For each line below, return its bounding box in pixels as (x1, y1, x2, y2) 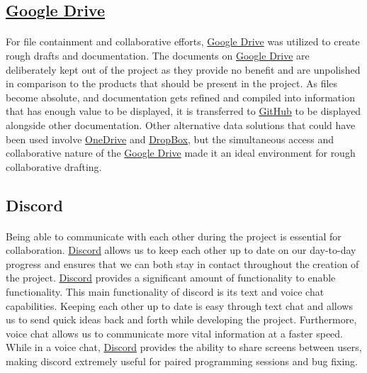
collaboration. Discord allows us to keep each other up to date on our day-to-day (6, 243, 356, 257)
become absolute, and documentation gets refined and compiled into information (6, 89, 355, 104)
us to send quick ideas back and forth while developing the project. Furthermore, (6, 312, 357, 327)
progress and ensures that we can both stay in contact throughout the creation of (6, 256, 359, 271)
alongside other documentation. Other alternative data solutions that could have (6, 117, 356, 132)
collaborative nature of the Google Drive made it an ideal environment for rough (6, 145, 356, 160)
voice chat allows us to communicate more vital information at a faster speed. (6, 325, 343, 340)
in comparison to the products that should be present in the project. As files (6, 76, 338, 91)
